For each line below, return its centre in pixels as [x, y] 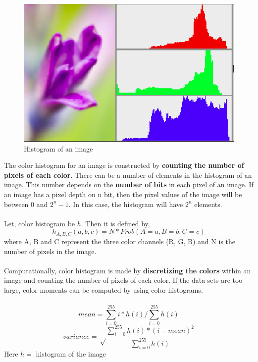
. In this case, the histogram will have [126, 204]
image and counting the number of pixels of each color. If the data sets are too [123, 280]
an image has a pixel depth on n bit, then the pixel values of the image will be [123, 194]
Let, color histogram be [40, 223]
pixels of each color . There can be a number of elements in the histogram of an [128, 175]
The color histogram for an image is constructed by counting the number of [124, 165]
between [16, 204]
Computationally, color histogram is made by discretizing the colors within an [128, 270]
